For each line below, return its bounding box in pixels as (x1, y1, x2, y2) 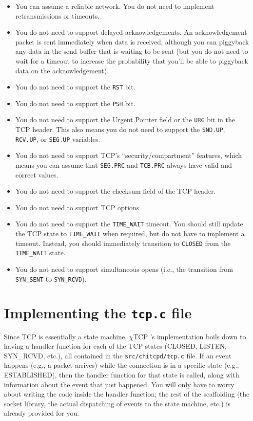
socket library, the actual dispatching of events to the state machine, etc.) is (4, 398, 231, 408)
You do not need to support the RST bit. (15, 82, 136, 92)
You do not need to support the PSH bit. (15, 98, 136, 108)
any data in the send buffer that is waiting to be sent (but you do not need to (15, 46, 248, 56)
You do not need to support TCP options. (15, 202, 141, 212)
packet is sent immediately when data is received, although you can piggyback (15, 36, 249, 46)
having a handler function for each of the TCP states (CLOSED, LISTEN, (4, 341, 227, 351)
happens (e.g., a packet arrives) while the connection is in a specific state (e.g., (4, 360, 239, 370)
